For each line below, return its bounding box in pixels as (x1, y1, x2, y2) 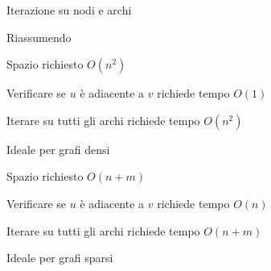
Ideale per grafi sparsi (6, 249, 113, 266)
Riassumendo (6, 28, 72, 45)
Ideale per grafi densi (6, 140, 110, 157)
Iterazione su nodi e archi (6, 2, 132, 18)
